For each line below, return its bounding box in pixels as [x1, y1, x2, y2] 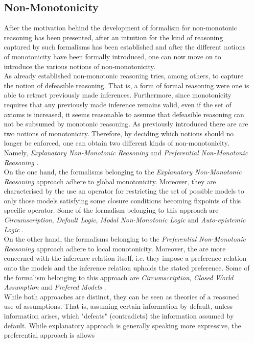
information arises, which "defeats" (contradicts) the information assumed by [4, 311, 234, 321]
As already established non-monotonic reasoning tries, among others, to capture [4, 71, 244, 81]
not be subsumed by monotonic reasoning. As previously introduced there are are [4, 119, 248, 129]
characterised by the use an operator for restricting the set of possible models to [4, 186, 244, 196]
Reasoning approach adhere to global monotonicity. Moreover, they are [4, 176, 216, 186]
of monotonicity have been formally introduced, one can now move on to [4, 51, 221, 61]
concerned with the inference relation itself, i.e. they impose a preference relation [4, 253, 247, 263]
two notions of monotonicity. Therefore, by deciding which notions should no [4, 128, 234, 138]
